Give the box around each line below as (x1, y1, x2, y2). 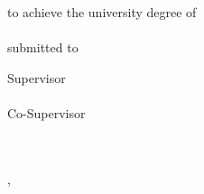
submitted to (7, 38, 79, 57)
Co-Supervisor (7, 104, 86, 123)
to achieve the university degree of (7, 3, 197, 22)
